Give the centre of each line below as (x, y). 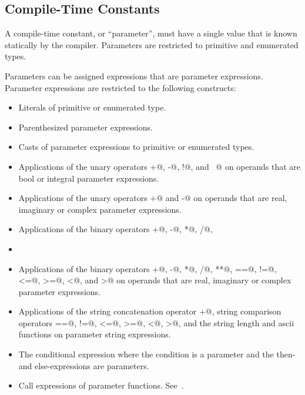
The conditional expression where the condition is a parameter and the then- (157, 354)
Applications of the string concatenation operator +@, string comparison (150, 311)
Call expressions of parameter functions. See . (101, 385)
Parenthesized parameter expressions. (86, 127)
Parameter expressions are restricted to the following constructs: (120, 87)
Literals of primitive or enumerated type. (92, 107)
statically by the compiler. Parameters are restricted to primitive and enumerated (152, 44)
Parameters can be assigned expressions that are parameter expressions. (134, 76)
